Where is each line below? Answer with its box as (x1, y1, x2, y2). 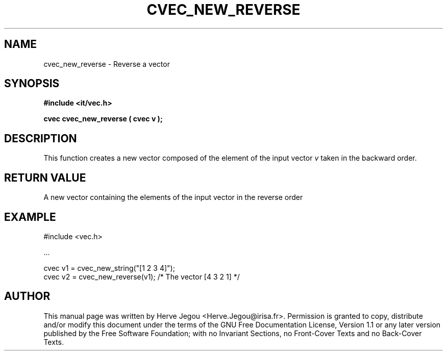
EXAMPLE (4, 210, 56, 223)
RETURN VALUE (4, 171, 86, 184)
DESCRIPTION (4, 132, 77, 145)
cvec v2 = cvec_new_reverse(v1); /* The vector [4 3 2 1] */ (43, 272, 240, 281)
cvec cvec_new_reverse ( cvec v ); (43, 114, 163, 123)
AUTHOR (4, 290, 51, 303)
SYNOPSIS (4, 77, 60, 90)
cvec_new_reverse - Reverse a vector (43, 59, 170, 68)
